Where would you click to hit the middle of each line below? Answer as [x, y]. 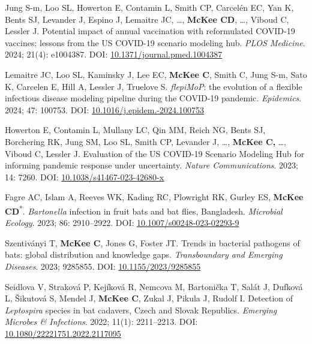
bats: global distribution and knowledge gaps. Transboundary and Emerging [144, 254]
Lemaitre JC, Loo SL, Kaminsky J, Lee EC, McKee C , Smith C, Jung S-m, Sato [156, 74]
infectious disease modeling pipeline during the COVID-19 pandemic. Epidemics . [153, 98]
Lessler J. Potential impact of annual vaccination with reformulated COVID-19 [150, 31]
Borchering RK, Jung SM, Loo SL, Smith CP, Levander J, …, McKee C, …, [145, 141]
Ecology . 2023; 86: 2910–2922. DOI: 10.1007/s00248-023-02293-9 [122, 223]
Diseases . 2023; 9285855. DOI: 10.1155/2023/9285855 [103, 266]
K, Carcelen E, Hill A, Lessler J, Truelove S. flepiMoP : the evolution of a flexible [154, 86]
